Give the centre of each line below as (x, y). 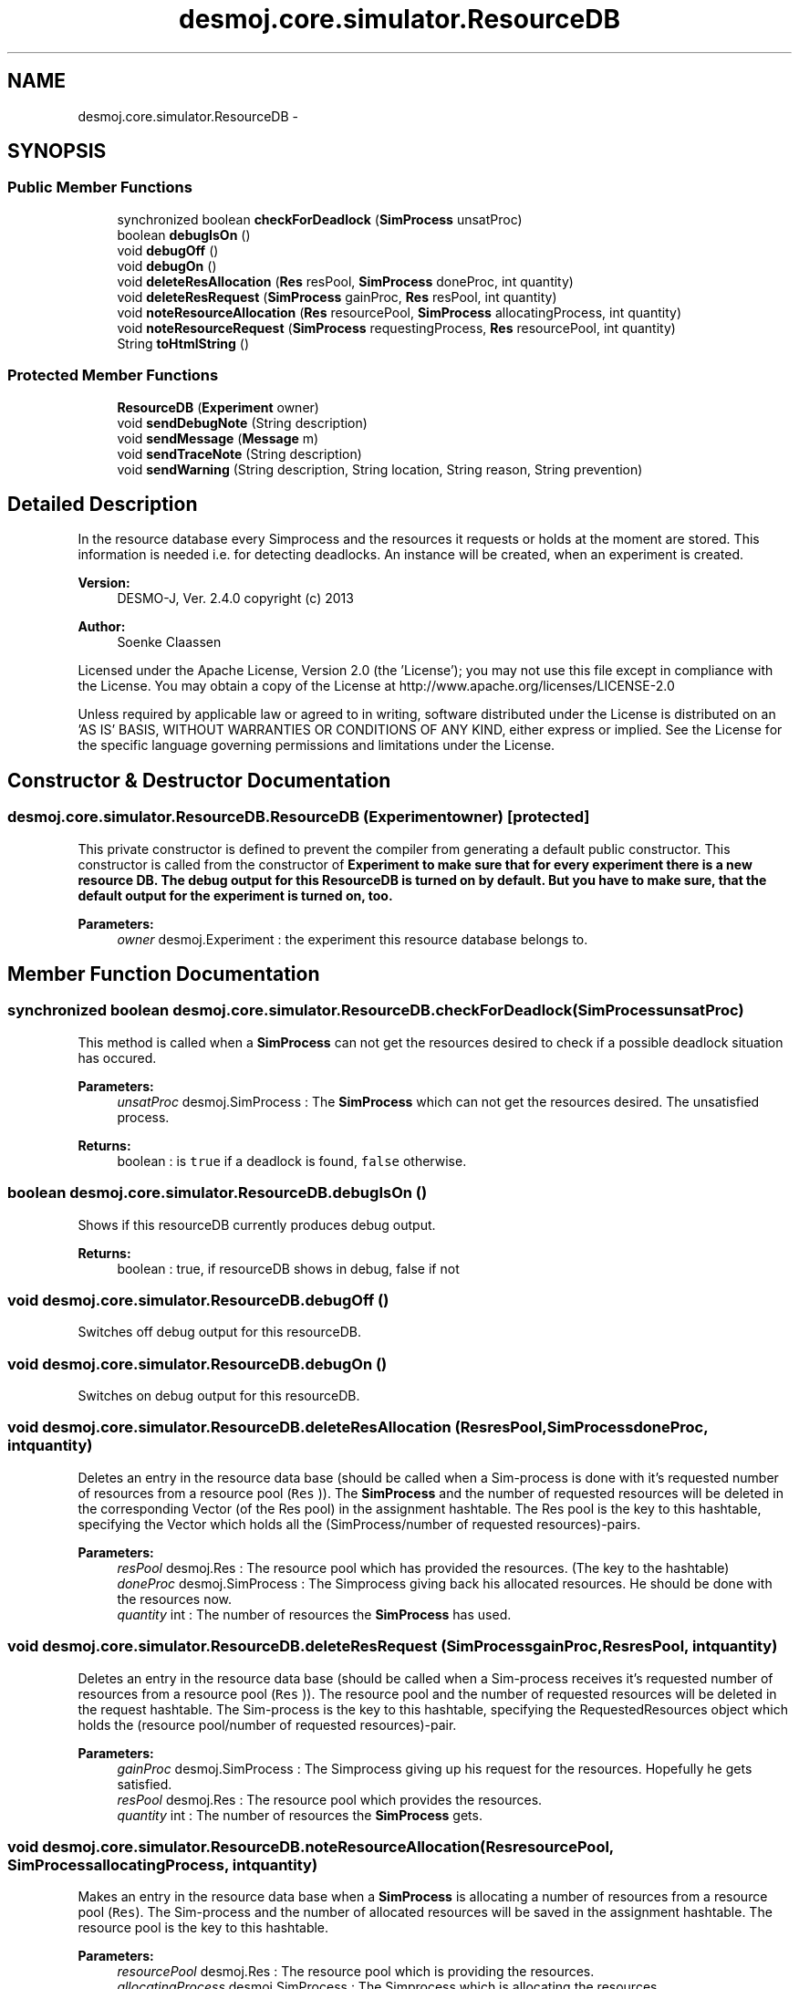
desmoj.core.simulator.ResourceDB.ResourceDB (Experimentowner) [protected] (299, 817)
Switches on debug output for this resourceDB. (219, 1396)
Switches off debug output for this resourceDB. (220, 1332)
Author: (102, 627)
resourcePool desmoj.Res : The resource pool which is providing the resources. (356, 1972)
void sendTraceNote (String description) (239, 453)
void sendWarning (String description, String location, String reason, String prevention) (380, 469)
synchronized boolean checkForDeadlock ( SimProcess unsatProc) (320, 219)
